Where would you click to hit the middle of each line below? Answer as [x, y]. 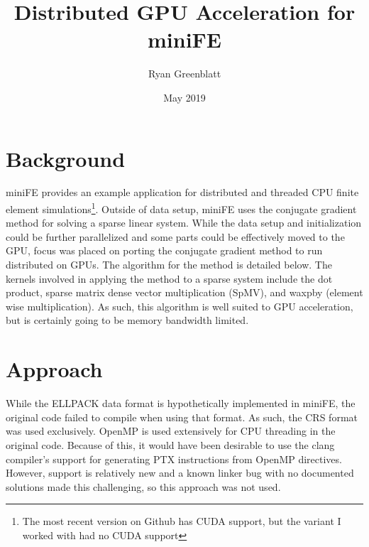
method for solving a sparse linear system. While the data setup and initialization [184, 223]
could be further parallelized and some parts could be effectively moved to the [175, 236]
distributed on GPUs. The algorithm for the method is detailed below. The [169, 265]
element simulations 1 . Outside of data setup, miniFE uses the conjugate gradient [181, 208]
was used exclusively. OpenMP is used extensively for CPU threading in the [171, 431]
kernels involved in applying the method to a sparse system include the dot [169, 278]
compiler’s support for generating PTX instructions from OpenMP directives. [174, 459]
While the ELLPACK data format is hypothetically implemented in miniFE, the [181, 403]
